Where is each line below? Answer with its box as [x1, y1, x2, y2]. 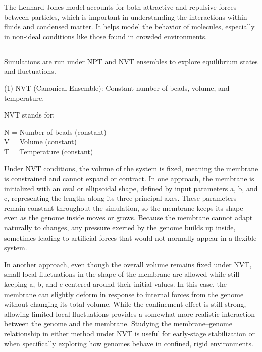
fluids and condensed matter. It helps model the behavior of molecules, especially [4, 21, 255, 32]
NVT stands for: [4, 109, 55, 120]
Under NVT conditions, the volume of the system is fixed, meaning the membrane [4, 163, 258, 173]
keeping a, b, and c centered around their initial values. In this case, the [4, 279, 227, 289]
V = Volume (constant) [4, 136, 77, 147]
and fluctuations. [4, 66, 56, 76]
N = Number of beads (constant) [4, 126, 107, 137]
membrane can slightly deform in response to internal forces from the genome [4, 288, 244, 299]
